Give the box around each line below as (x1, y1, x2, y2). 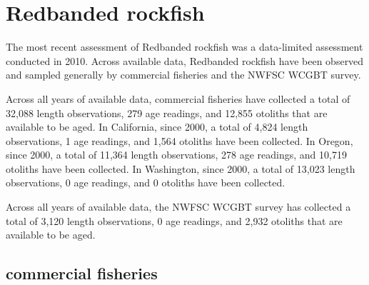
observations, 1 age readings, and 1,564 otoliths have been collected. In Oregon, (6, 133, 353, 148)
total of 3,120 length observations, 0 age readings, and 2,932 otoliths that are (6, 213, 343, 228)
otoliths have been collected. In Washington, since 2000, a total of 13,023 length (6, 161, 355, 176)
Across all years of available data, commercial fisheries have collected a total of (6, 91, 350, 106)
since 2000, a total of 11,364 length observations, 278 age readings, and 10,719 (6, 147, 347, 162)
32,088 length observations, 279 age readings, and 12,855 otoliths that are (6, 105, 328, 120)
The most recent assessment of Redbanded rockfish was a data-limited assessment (6, 39, 363, 54)
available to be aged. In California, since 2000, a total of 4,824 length (6, 119, 308, 134)
